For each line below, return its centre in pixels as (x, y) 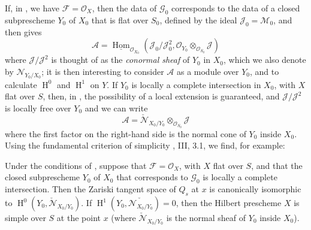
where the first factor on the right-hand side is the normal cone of (126, 133)
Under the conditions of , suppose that (76, 165)
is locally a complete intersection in (196, 84)
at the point (78, 218)
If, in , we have (32, 8)
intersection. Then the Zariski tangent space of (90, 189)
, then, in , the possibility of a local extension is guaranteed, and (161, 96)
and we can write (116, 108)
